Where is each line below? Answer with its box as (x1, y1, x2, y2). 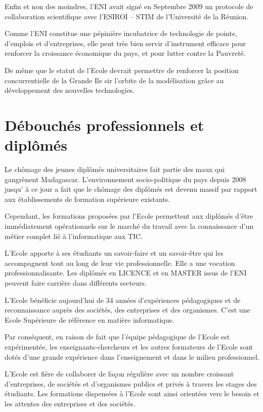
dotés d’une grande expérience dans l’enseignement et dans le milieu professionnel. (5, 351, 259, 362)
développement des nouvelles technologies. (5, 85, 135, 95)
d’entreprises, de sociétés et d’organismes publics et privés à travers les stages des (5, 378, 257, 389)
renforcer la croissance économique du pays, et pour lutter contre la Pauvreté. (5, 48, 246, 58)
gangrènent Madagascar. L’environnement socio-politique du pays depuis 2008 (5, 174, 246, 184)
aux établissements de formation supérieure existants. (5, 193, 170, 204)
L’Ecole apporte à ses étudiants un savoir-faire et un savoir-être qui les (5, 248, 224, 258)
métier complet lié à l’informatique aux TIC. (5, 230, 143, 241)
